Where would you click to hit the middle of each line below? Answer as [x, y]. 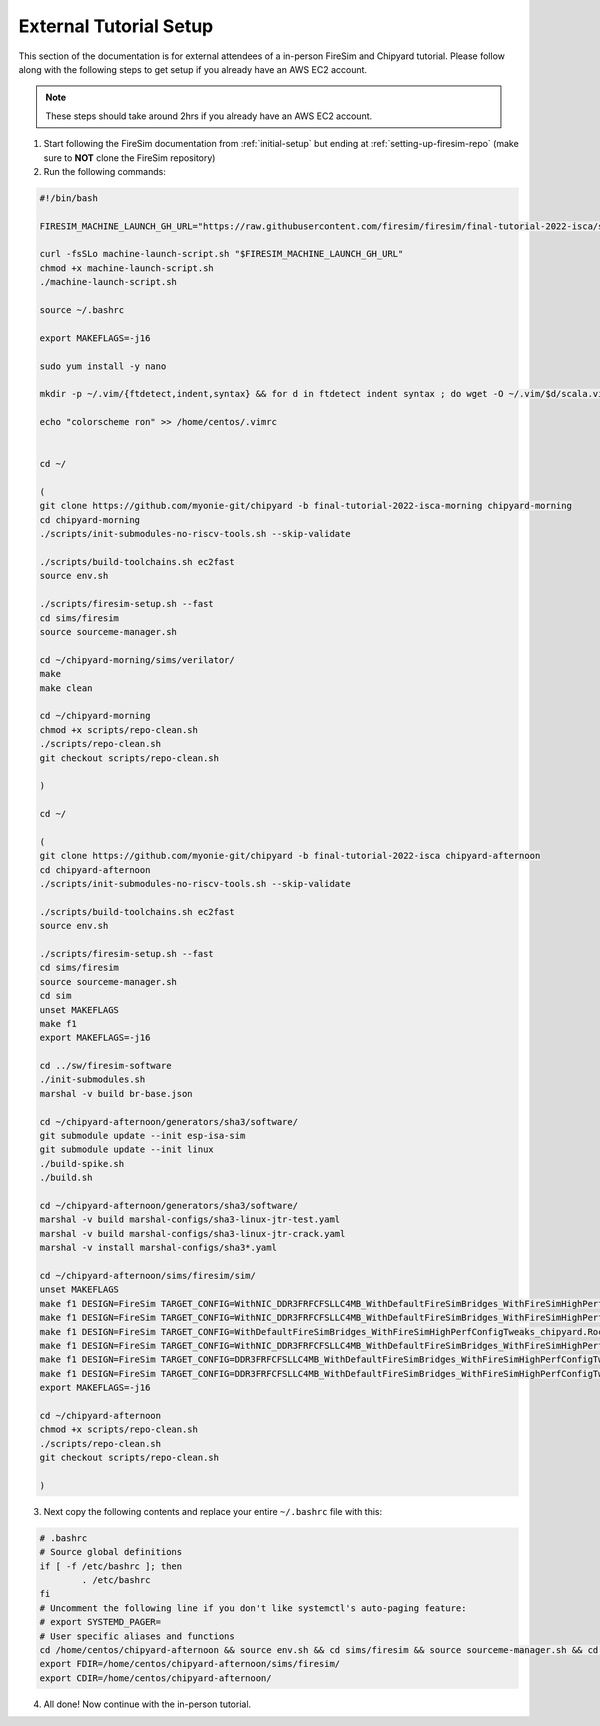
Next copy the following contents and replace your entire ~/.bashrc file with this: [213, 1511]
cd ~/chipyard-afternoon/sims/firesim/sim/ [148, 1275]
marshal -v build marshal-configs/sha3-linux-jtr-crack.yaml [192, 1233]
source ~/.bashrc [82, 310]
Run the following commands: [105, 171]
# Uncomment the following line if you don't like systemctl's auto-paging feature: [253, 1608]
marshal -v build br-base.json [116, 1093]
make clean [66, 688]
